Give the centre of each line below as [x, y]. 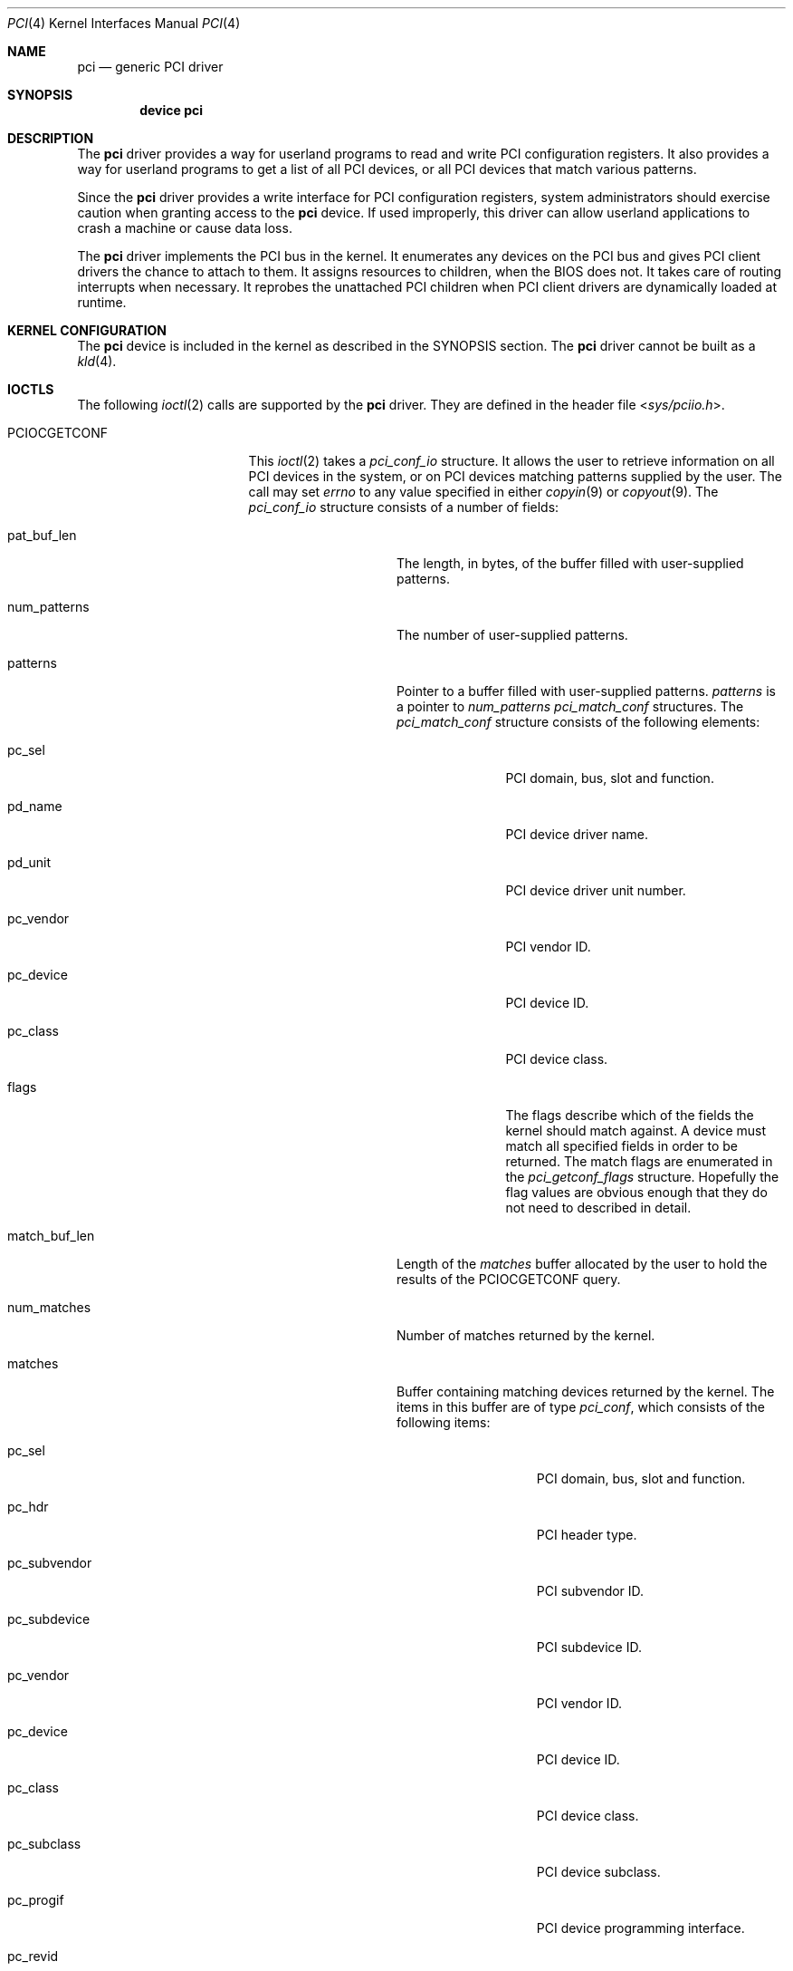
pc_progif [36, 1900]
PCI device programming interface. [640, 1928]
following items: [444, 1422]
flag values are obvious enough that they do [636, 1192]
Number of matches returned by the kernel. [526, 1335]
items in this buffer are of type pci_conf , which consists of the [581, 1407]
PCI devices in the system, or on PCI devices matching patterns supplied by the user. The [515, 476]
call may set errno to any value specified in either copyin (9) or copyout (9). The [483, 492]
